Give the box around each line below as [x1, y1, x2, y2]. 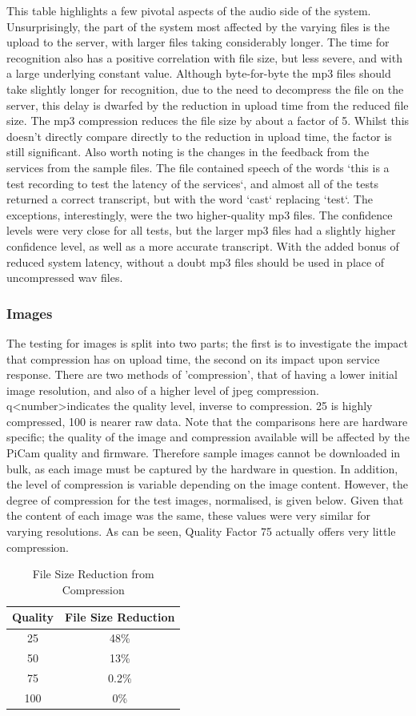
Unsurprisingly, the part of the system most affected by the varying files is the [6, 18, 390, 34]
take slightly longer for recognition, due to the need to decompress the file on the [6, 80, 404, 97]
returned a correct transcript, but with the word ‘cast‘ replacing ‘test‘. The [6, 191, 373, 207]
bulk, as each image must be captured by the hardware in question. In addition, [6, 460, 398, 477]
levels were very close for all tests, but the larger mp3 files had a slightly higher [6, 222, 396, 239]
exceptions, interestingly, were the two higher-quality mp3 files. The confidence [6, 206, 393, 223]
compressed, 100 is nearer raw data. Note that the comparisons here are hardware [6, 412, 408, 429]
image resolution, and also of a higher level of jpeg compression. [6, 381, 319, 398]
